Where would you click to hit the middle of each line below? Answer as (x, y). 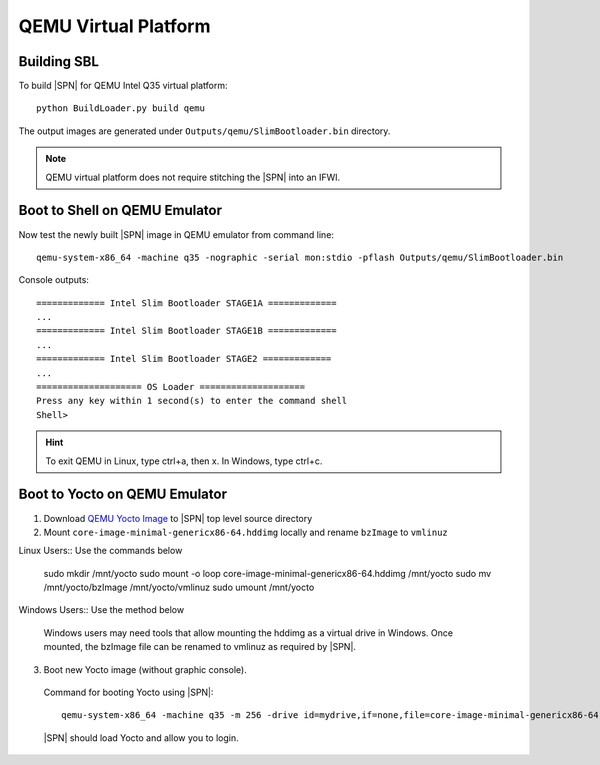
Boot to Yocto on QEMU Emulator (122, 494)
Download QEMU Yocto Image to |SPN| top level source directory (178, 518)
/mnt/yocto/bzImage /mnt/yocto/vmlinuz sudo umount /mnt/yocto (179, 587)
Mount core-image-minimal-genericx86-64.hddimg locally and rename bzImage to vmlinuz (246, 532)
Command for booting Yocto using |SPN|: (128, 692)
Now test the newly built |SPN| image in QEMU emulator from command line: (176, 234)
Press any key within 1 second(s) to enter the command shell (192, 401)
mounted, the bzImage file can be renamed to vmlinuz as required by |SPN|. (200, 647)
